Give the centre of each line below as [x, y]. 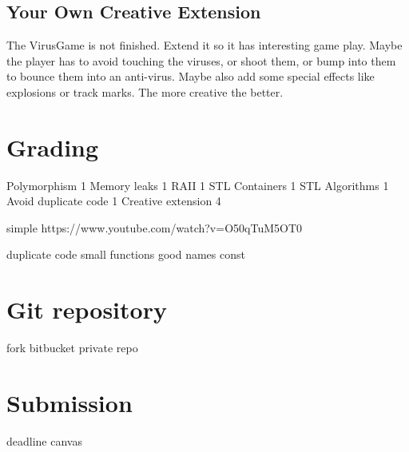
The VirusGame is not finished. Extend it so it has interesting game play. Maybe [204, 45]
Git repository [87, 309]
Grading [53, 147]
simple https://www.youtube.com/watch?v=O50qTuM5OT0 [155, 227]
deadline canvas [44, 440]
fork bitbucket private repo [72, 348]
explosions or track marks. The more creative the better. [145, 91]
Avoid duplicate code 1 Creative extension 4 [114, 201]
